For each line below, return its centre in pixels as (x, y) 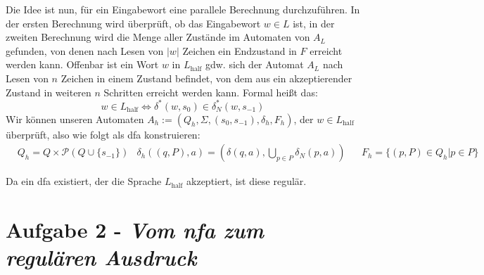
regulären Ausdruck (101, 257)
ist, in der (314, 23)
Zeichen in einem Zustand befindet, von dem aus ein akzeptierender (206, 78)
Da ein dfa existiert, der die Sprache (84, 181)
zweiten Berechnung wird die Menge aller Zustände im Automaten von (158, 37)
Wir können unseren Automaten (75, 119)
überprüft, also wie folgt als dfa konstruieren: (103, 134)
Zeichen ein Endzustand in (240, 50)
